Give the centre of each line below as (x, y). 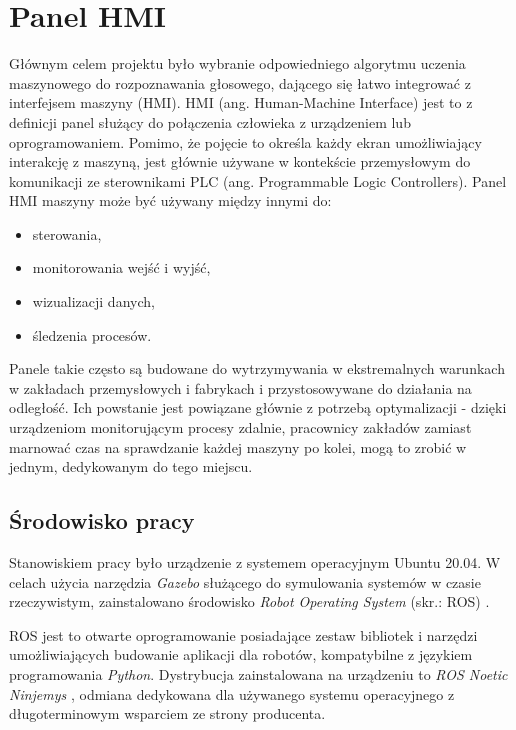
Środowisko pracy (102, 520)
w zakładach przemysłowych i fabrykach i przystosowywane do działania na (240, 387)
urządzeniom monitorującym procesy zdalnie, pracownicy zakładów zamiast (240, 427)
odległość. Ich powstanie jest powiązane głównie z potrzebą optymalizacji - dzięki (258, 407)
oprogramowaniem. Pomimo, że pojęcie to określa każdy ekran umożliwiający (245, 141)
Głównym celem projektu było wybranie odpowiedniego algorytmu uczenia (237, 63)
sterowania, (67, 233)
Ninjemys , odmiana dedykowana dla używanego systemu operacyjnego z (232, 693)
